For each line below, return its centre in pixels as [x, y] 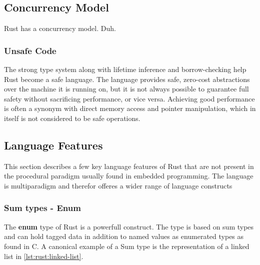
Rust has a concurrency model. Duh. [60, 28]
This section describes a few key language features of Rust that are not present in [129, 166]
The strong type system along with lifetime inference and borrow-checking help [125, 69]
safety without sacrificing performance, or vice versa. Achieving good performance [129, 98]
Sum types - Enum [42, 208]
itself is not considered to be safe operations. [72, 118]
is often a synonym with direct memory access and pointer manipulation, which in [130, 108]
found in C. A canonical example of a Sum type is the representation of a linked [127, 246]
